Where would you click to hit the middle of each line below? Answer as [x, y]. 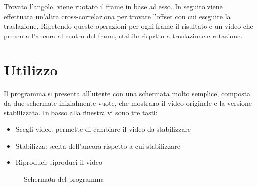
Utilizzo [31, 69]
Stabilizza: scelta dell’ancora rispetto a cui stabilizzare [98, 145]
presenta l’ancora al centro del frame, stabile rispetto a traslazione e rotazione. [123, 35]
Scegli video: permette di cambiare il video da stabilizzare [103, 129]
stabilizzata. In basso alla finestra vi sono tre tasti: [81, 112]
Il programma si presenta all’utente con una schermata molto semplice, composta [127, 93]
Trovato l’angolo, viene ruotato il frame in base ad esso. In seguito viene [113, 6]
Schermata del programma [64, 179]
